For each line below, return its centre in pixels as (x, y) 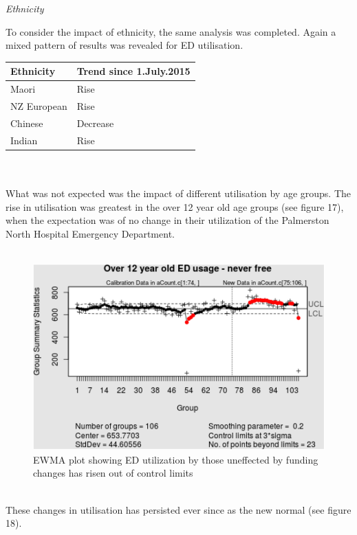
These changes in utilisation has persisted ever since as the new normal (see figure (178, 509)
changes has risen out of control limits (113, 473)
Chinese (27, 123)
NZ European (39, 105)
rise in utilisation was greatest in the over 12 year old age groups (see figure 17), (175, 206)
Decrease (95, 123)
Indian (24, 140)
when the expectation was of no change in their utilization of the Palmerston (167, 220)
